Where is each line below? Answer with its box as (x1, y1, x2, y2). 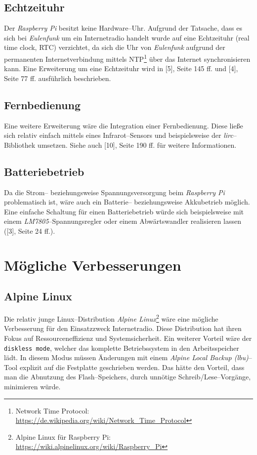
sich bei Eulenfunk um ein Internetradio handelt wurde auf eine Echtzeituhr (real (4, 32, 250, 42)
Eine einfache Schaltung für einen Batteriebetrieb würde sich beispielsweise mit (4, 206, 244, 216)
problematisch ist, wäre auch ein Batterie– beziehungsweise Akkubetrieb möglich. (4, 197, 250, 207)
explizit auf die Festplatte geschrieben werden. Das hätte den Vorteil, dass (19, 362, 245, 372)
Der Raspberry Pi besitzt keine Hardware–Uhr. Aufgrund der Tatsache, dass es (4, 23, 243, 33)
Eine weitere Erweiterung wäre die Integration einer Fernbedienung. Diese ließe (4, 120, 243, 130)
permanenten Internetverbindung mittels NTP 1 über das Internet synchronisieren (4, 52, 251, 64)
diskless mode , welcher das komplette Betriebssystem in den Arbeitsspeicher (4, 342, 239, 353)
